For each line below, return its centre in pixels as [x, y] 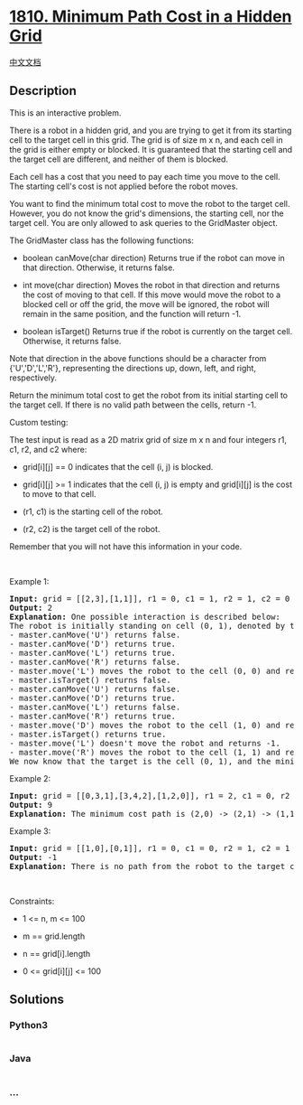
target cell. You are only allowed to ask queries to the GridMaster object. [143, 222]
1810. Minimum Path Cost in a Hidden [151, 17]
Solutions [37, 1000]
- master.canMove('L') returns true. [93, 653]
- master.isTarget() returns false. [90, 680]
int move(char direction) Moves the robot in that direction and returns [151, 285]
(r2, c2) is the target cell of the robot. [91, 529]
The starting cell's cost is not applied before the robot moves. [124, 186]
